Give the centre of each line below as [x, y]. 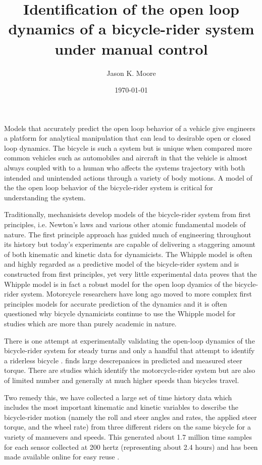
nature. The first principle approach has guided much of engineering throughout [128, 234]
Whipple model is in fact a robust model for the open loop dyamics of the [118, 284]
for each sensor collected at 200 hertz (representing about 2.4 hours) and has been [131, 447]
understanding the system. [45, 197]
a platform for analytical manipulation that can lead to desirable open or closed [127, 138]
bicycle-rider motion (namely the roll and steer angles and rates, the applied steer [130, 417]
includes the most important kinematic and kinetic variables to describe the [121, 407]
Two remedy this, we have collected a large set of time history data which [118, 397]
